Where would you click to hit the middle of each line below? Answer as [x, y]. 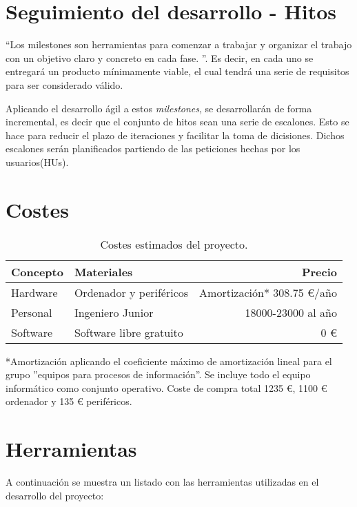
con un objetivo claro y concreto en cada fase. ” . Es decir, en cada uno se [160, 58]
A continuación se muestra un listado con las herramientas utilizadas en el [162, 482]
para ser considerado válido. [64, 84]
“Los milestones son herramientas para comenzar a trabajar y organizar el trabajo [179, 44]
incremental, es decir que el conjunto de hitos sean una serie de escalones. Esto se [177, 122]
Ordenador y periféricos [131, 292]
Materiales [103, 271]
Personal [32, 312]
